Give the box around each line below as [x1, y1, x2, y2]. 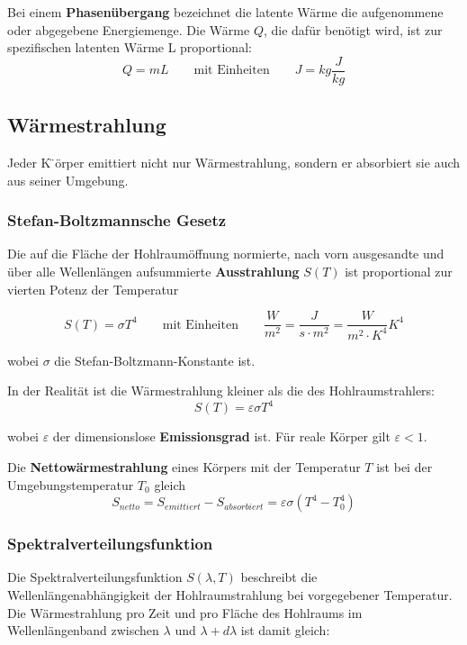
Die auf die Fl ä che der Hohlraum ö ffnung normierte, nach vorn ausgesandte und [7, 244, 445, 263]
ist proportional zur [345, 262, 453, 281]
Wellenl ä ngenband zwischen [7, 621, 159, 640]
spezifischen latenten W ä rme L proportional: [7, 38, 252, 57]
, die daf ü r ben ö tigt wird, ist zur [263, 20, 443, 39]
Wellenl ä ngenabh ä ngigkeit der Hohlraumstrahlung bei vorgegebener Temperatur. [7, 585, 453, 604]
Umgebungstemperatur [7, 475, 134, 494]
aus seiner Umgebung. [7, 170, 129, 189]
